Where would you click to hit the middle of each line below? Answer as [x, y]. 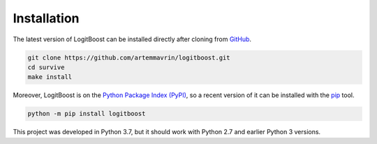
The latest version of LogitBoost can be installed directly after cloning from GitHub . [132, 39]
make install [50, 77]
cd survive [46, 67]
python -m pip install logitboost [87, 114]
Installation [46, 18]
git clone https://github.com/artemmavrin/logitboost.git [129, 57]
